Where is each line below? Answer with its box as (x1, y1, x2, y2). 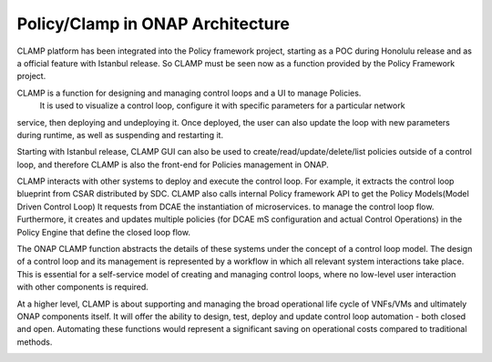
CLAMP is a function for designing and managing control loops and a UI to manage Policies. (16, 87, 362, 98)
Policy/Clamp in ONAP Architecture (16, 14, 291, 34)
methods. (16, 337, 53, 347)
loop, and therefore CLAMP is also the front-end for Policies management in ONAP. (16, 159, 329, 170)
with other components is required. (16, 282, 149, 293)
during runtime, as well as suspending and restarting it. (16, 129, 223, 140)
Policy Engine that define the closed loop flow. (16, 226, 191, 237)
